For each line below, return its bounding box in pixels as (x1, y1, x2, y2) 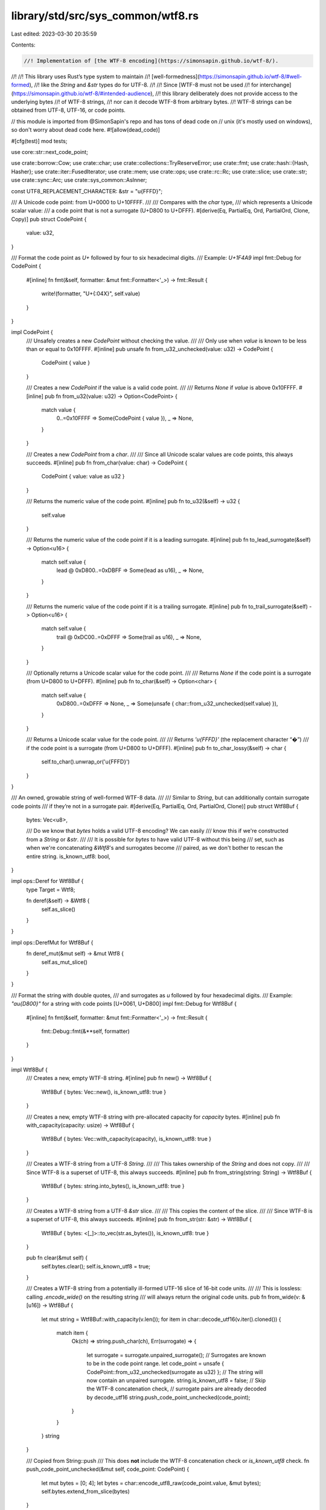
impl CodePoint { (11, 329, 54, 336)
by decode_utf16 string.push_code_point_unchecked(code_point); (86, 1393, 251, 1401)
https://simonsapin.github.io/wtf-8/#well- (199, 72, 302, 80)
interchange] (260, 82, 292, 89)
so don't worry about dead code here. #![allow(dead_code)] (11, 126, 160, 133)
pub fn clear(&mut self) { (26, 1254, 88, 1262)
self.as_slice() (41, 905, 75, 913)
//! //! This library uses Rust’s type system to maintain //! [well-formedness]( (11, 72, 200, 80)
